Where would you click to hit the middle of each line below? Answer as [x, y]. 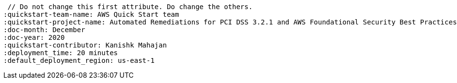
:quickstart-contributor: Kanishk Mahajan [85, 45]
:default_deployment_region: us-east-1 [79, 60]
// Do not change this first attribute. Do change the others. [130, 7]
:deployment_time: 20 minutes [61, 53]
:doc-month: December [44, 30]
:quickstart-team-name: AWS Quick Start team [91, 14]
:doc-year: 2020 [34, 37]
